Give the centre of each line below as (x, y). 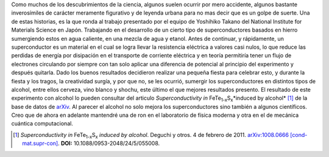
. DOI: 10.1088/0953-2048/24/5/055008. (109, 144)
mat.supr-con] (40, 144)
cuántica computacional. (42, 124)
